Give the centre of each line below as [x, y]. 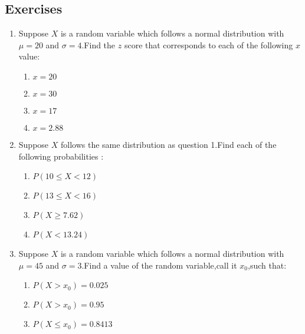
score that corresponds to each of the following [209, 44]
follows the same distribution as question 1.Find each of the [168, 144]
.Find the [99, 44]
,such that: [267, 265]
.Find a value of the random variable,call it [159, 265]
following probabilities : [61, 156]
